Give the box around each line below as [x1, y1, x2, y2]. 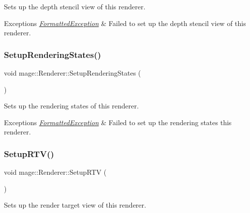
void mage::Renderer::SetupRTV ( [4, 167, 107, 177]
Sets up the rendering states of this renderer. [4, 101, 139, 111]
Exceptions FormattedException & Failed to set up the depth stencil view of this [4, 18, 246, 28]
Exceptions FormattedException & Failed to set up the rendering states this [4, 117, 232, 127]
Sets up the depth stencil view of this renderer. [4, 1, 146, 11]
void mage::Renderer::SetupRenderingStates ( [4, 68, 141, 78]
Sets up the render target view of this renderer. [4, 200, 146, 210]
